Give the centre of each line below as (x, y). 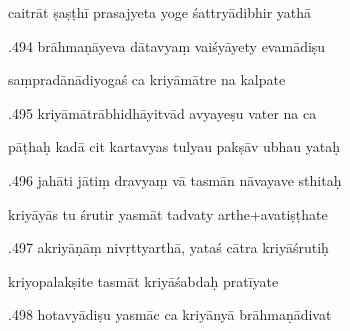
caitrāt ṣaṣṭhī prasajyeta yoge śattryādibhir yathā (160, 12)
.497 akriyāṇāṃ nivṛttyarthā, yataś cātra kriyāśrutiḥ (168, 247)
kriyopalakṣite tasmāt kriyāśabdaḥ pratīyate (143, 280)
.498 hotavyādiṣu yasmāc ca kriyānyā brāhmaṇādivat (170, 314)
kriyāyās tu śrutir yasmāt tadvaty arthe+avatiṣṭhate (168, 213)
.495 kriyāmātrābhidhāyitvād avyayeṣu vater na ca (162, 112)
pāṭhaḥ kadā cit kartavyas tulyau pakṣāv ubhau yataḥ (174, 146)
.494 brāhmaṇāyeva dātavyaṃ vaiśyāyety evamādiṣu (167, 45)
